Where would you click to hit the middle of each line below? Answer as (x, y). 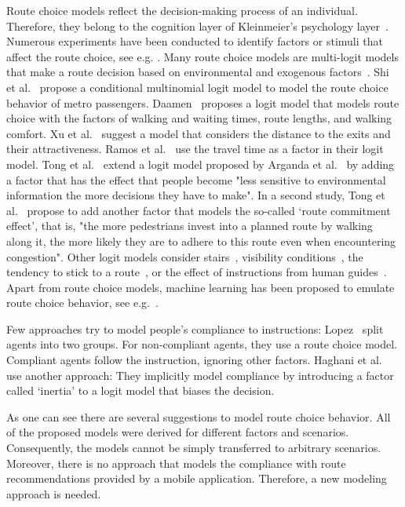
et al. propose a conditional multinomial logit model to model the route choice (197, 87)
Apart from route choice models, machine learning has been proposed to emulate (201, 287)
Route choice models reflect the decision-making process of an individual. (182, 10)
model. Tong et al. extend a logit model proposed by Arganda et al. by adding (201, 164)
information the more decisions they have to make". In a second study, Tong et (196, 195)
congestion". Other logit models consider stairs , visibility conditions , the (185, 256)
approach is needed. (54, 493)
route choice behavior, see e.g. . (82, 303)
